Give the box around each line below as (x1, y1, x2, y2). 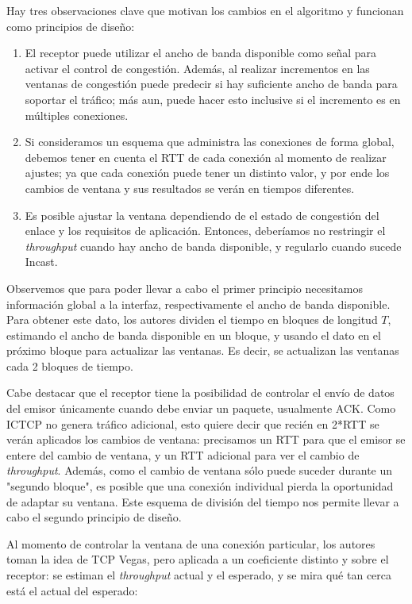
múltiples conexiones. (25, 106, 129, 123)
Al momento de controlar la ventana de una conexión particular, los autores (6, 535, 375, 552)
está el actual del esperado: (6, 582, 138, 598)
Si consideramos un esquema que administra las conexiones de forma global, (25, 133, 395, 150)
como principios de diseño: (6, 17, 135, 34)
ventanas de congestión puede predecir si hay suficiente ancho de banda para (25, 75, 398, 92)
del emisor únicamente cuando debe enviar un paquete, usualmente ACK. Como (6, 400, 396, 417)
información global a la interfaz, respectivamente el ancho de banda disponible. (6, 295, 391, 312)
